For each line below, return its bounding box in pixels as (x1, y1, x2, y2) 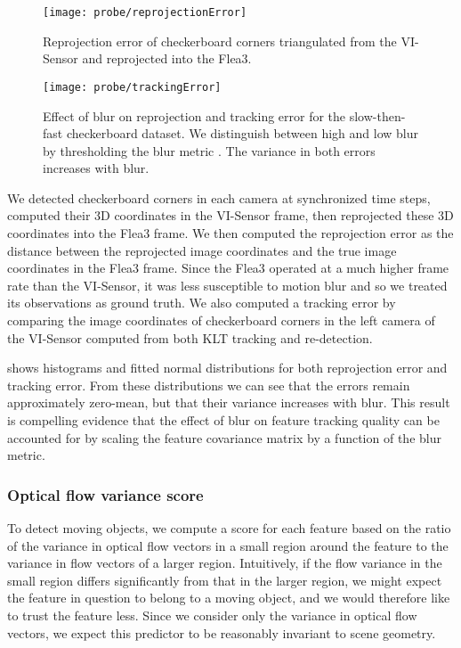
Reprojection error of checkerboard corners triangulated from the (43, 31, 397, 50)
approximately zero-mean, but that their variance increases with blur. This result (7, 393, 450, 412)
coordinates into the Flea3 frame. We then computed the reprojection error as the (7, 224, 454, 242)
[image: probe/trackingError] (43, 80, 222, 94)
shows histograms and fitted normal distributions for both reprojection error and (7, 358, 448, 377)
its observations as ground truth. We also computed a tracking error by (7, 293, 396, 312)
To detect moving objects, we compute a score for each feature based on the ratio (7, 519, 451, 537)
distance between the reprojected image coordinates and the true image (7, 241, 397, 259)
